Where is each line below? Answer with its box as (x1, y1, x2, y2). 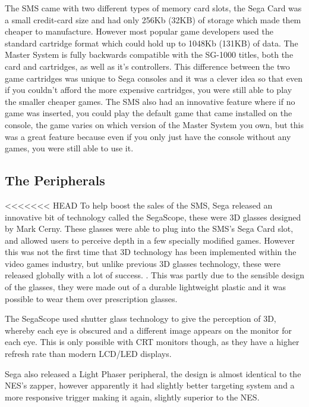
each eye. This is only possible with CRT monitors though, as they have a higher (5, 335, 299, 348)
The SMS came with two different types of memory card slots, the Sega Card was (5, 2, 302, 14)
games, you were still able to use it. (5, 142, 134, 154)
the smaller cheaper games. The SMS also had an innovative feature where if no (5, 95, 295, 107)
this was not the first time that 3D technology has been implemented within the (5, 246, 297, 258)
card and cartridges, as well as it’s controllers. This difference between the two (5, 60, 290, 72)
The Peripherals (5, 171, 105, 189)
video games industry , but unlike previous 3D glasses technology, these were (5, 257, 281, 269)
